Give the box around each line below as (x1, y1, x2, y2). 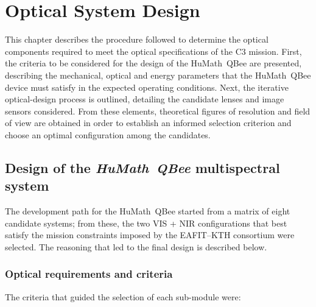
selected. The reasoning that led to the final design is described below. (5, 240, 267, 253)
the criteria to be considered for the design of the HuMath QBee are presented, (5, 57, 302, 69)
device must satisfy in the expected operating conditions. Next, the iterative (5, 80, 289, 93)
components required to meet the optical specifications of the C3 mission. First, (5, 44, 302, 57)
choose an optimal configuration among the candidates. (5, 128, 211, 141)
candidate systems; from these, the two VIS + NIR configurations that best (5, 216, 287, 229)
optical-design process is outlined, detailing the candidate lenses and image (5, 93, 284, 105)
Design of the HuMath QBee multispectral (5, 158, 280, 177)
